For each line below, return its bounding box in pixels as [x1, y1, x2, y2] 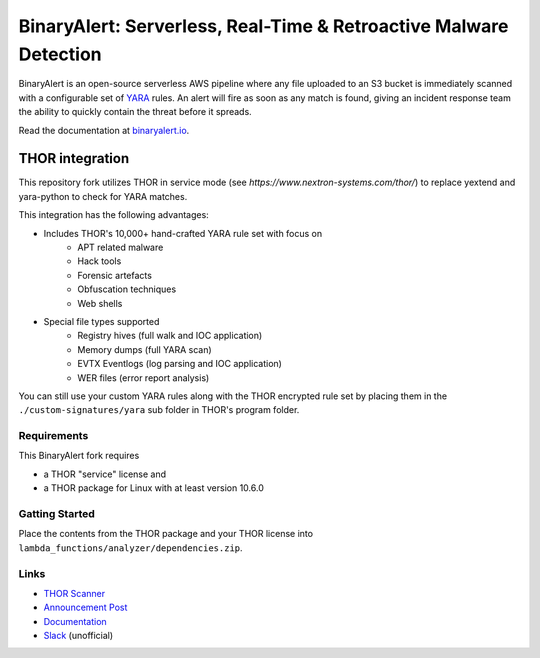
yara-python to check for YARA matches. [18, 190, 188, 202]
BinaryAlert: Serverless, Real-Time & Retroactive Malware [18, 15, 509, 37]
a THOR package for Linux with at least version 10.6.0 [43, 482, 264, 494]
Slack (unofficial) [43, 630, 114, 642]
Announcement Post [43, 601, 128, 614]
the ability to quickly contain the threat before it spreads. [18, 106, 252, 118]
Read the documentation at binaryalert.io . [18, 124, 190, 136]
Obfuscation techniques [77, 283, 177, 295]
